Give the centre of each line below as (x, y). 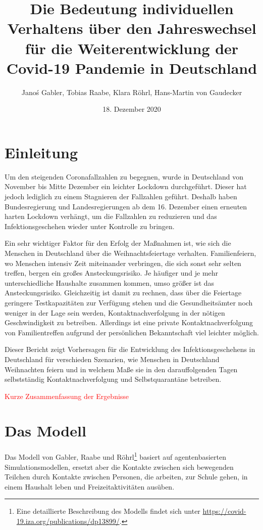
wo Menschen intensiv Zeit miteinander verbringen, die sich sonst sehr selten (123, 263)
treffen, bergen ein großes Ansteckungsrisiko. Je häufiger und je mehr (112, 273)
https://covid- (224, 511)
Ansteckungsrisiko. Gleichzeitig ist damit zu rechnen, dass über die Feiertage (123, 293)
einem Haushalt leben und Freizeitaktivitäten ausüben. (90, 486)
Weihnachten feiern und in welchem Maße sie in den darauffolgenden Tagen (121, 369)
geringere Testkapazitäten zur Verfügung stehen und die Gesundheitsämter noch (129, 302)
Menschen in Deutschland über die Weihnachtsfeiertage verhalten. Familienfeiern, (130, 253)
